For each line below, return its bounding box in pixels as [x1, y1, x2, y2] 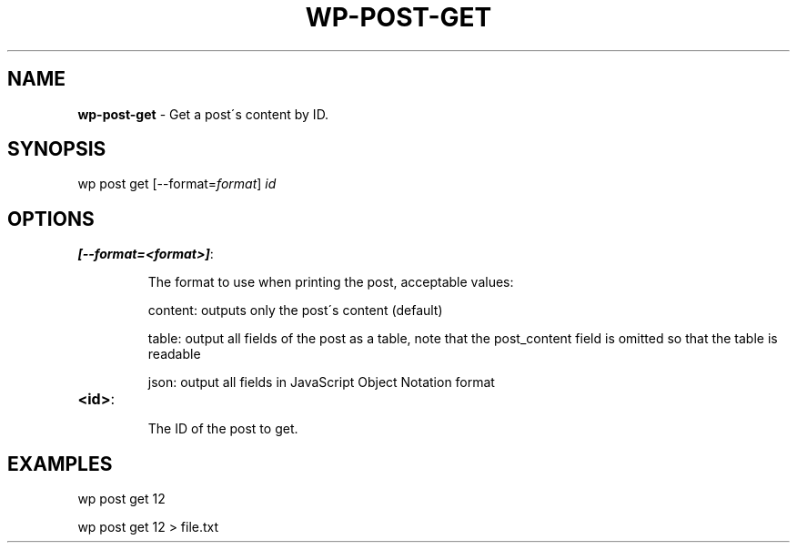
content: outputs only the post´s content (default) [147, 302, 443, 319]
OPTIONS [7, 207, 95, 230]
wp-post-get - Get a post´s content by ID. [77, 106, 329, 122]
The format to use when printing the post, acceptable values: [147, 274, 514, 290]
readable [147, 346, 201, 362]
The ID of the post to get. [147, 421, 298, 437]
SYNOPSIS [7, 137, 106, 161]
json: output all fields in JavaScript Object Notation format [147, 374, 495, 391]
